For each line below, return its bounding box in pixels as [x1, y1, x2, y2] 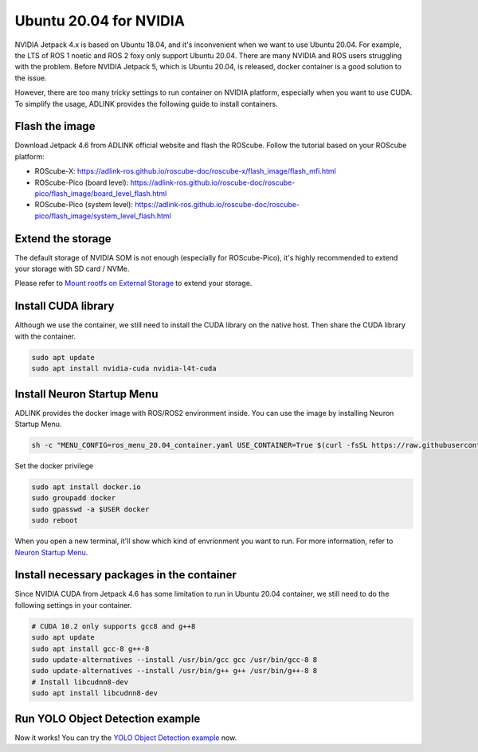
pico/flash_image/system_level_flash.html [34, 211, 171, 221]
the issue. [14, 72, 47, 83]
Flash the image [14, 119, 96, 133]
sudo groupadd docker [31, 494, 116, 503]
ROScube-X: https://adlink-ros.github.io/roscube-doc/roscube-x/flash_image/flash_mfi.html [34, 166, 336, 176]
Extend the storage [14, 232, 112, 245]
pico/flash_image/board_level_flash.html [34, 188, 167, 198]
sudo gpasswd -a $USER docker [31, 504, 150, 514]
